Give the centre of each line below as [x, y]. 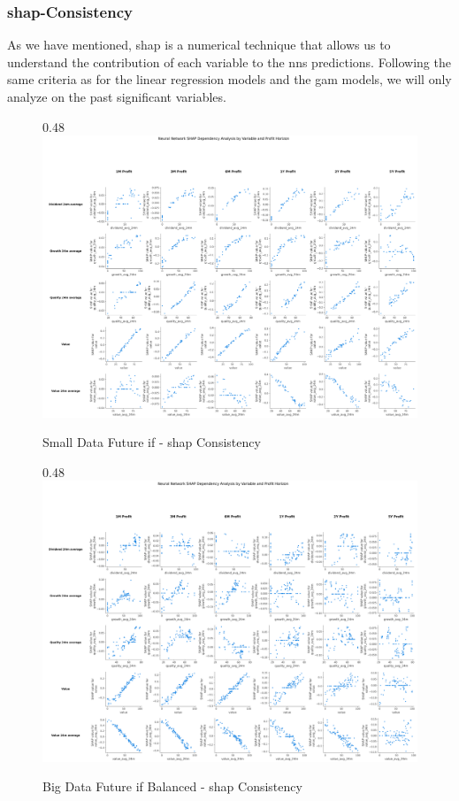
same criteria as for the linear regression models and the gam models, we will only [229, 79]
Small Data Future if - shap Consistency [152, 442]
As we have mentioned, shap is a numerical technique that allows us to [199, 45]
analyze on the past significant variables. [117, 96]
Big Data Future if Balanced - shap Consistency [172, 786]
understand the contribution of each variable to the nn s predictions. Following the [229, 62]
